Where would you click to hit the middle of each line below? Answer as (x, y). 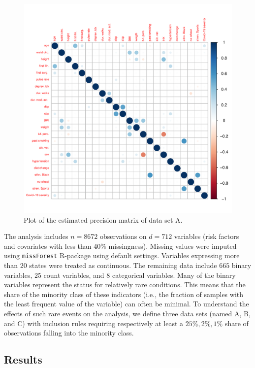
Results (23, 359)
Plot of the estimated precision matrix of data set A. (103, 219)
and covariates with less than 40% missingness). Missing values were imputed (120, 246)
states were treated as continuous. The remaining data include (123, 265)
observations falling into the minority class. (69, 333)
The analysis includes (36, 236)
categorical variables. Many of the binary (174, 275)
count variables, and (74, 275)
